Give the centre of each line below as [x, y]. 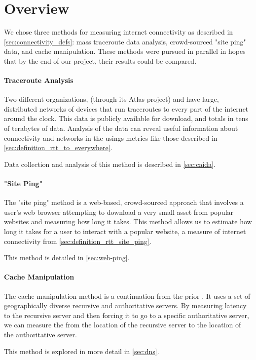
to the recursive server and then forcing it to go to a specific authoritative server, [127, 315]
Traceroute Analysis [39, 80]
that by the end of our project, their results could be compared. [100, 60]
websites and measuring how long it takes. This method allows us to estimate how [128, 221]
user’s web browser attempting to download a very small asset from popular [119, 212]
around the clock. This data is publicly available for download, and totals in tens [126, 118]
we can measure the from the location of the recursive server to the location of [123, 325]
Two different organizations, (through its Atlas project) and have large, [111, 99]
